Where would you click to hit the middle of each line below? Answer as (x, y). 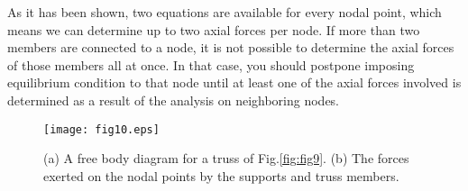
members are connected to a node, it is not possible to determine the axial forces (231, 47)
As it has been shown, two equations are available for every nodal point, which (225, 12)
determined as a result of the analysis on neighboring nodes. (174, 100)
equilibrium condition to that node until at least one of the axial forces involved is (234, 82)
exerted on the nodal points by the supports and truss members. (221, 175)
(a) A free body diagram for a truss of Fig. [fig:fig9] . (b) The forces (226, 158)
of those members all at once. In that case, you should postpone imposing (211, 64)
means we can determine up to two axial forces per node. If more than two (214, 29)
